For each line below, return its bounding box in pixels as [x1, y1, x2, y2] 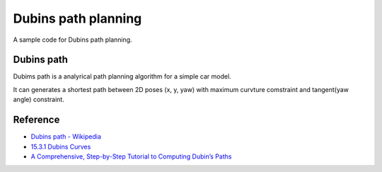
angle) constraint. [13, 96, 65, 104]
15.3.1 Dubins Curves [30, 142, 91, 151]
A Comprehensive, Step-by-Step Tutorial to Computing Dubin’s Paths [30, 152, 232, 161]
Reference [13, 114, 60, 126]
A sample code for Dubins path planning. [13, 35, 132, 44]
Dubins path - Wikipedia [30, 132, 102, 141]
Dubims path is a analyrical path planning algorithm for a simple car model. [13, 72, 231, 81]
